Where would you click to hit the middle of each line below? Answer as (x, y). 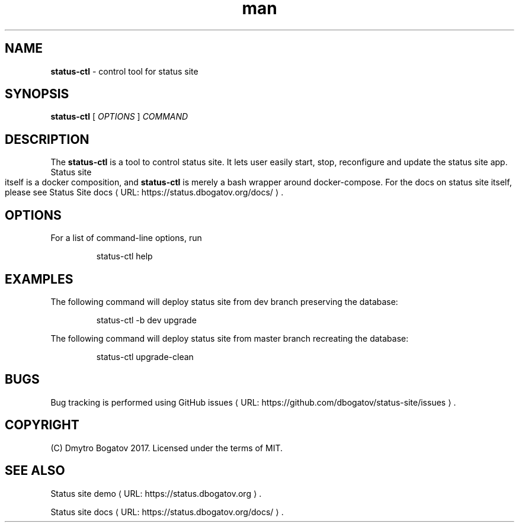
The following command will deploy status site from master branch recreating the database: (230, 338)
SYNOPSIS (37, 94)
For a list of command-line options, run (126, 238)
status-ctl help (124, 256)
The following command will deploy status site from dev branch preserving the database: (224, 301)
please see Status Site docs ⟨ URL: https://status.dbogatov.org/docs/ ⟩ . (144, 192)
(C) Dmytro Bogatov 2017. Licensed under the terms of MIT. (166, 448)
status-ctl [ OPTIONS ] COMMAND (119, 117)
